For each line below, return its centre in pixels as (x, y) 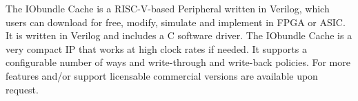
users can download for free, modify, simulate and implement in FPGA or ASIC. (176, 22)
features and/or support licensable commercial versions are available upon (162, 75)
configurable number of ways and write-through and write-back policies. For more (178, 62)
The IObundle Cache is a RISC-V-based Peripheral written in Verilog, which (168, 8)
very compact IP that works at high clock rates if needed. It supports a (156, 48)
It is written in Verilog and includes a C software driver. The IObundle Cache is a (179, 35)
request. (22, 89)
